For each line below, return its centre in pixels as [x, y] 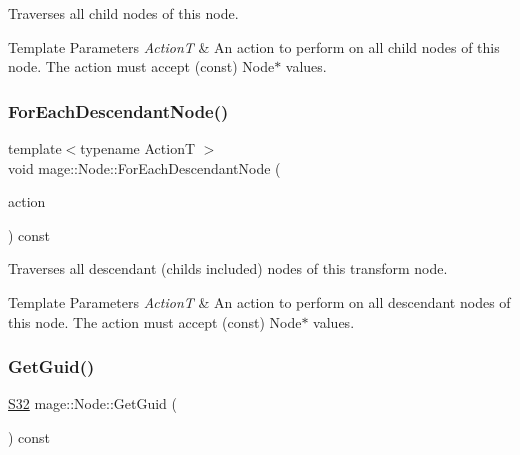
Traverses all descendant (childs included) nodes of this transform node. [228, 268]
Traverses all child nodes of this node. [123, 13]
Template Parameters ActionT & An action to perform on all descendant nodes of [259, 301]
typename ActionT [138, 148]
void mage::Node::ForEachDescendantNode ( [144, 167]
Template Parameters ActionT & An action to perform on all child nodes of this [254, 46]
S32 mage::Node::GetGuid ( [93, 403]
